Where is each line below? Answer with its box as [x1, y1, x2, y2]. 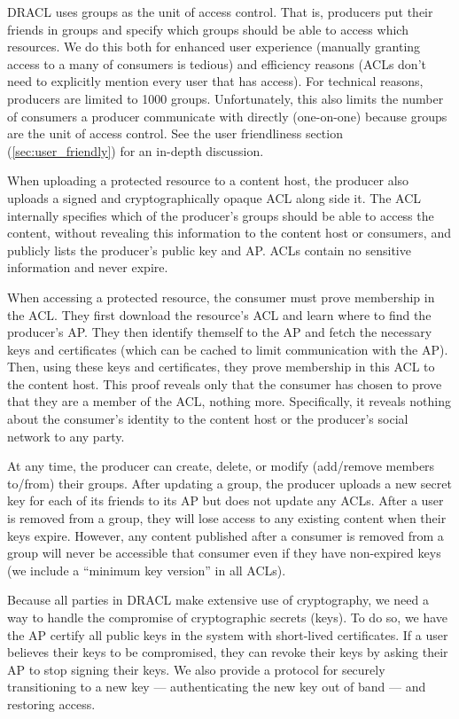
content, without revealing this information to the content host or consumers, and [7, 223, 451, 242]
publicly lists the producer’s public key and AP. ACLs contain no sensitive [7, 240, 411, 259]
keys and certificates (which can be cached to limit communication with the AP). [7, 340, 448, 358]
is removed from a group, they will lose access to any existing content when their [7, 509, 447, 528]
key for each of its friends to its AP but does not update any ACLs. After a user [7, 491, 444, 510]
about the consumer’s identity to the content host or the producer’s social [7, 410, 408, 428]
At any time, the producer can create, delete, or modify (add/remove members [7, 457, 435, 475]
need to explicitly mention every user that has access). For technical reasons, [7, 72, 424, 90]
